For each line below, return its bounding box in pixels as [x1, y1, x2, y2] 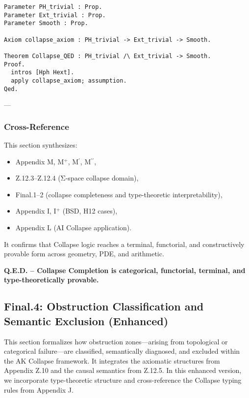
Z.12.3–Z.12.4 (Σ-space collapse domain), [15, 173, 139, 183]
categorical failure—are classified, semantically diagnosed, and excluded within [4, 346, 240, 356]
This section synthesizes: [4, 140, 77, 150]
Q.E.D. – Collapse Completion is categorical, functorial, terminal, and [4, 265, 246, 275]
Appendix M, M [15, 156, 64, 166]
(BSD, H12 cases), [62, 206, 118, 216]
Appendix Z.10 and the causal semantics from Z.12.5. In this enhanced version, [4, 365, 242, 375]
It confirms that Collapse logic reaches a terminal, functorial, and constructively [4, 239, 245, 249]
